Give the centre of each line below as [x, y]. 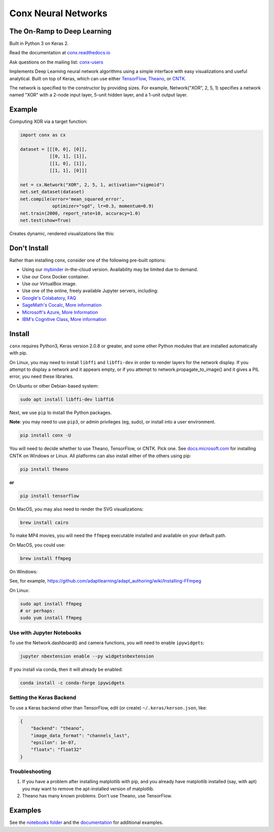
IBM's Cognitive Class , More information [64, 319]
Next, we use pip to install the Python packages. [60, 412]
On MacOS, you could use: [37, 545]
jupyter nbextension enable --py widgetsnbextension [87, 656]
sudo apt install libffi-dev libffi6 [67, 399]
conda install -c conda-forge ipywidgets [72, 683]
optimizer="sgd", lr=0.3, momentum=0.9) [103, 206]
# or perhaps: [38, 611]
